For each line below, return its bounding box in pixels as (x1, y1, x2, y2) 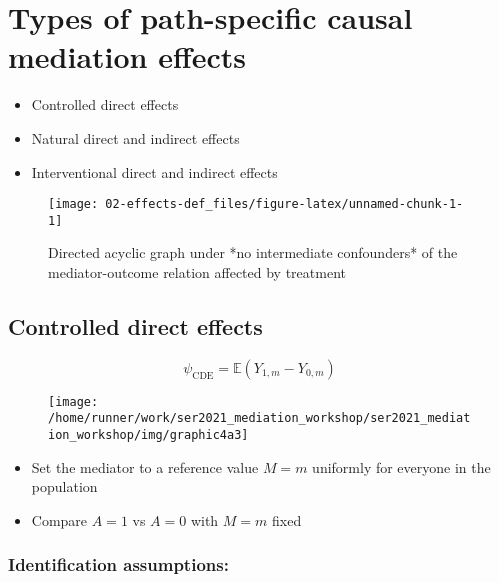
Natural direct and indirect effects (31, 127, 240, 148)
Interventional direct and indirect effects (31, 161, 278, 182)
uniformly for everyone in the (312, 456, 491, 477)
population (31, 476, 98, 497)
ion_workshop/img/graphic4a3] (48, 428, 249, 443)
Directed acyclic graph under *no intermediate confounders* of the (48, 242, 458, 263)
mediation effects (8, 36, 247, 77)
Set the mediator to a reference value (31, 456, 259, 477)
